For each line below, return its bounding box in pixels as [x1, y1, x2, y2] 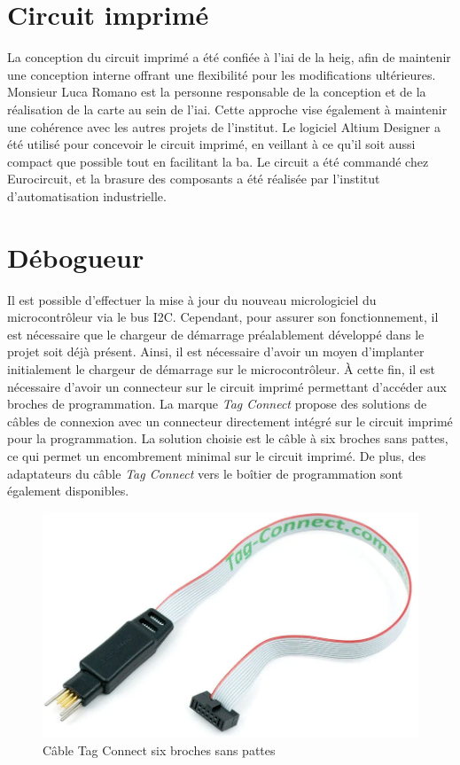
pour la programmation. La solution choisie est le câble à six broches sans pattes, [7, 429, 448, 448]
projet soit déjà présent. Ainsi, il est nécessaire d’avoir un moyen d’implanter [7, 342, 425, 361]
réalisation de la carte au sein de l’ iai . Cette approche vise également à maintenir [7, 99, 448, 118]
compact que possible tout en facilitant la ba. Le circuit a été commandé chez [7, 152, 429, 170]
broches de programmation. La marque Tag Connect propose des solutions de [7, 394, 427, 413]
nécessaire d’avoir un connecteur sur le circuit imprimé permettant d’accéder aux [7, 377, 447, 395]
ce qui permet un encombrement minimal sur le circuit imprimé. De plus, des [7, 446, 426, 464]
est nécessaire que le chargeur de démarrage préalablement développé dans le [7, 324, 425, 343]
